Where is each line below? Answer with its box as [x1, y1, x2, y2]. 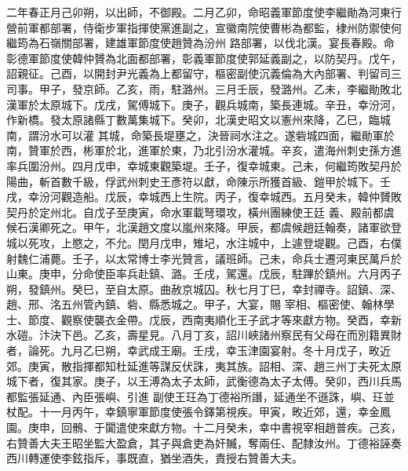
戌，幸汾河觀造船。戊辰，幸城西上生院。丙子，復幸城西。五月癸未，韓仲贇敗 [6, 188, 402, 205]
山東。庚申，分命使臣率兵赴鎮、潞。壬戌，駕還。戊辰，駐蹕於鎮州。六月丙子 [6, 265, 402, 282]
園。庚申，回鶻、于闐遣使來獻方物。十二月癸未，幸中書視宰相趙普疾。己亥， [6, 419, 402, 436]
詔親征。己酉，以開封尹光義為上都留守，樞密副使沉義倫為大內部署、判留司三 [6, 65, 402, 82]
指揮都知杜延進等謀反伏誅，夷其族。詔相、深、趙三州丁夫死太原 [71, 357, 402, 374]
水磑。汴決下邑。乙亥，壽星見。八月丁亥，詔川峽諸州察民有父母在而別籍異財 [6, 327, 402, 343]
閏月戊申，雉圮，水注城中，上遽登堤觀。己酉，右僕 [137, 234, 402, 250]
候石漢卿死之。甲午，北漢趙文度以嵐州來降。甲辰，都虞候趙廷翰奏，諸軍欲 [6, 219, 391, 235]
